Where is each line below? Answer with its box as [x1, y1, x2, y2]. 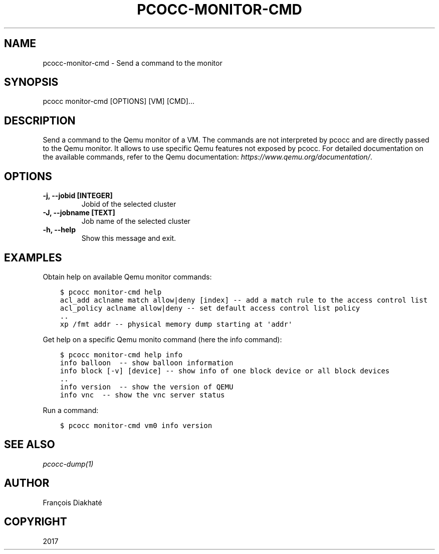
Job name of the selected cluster [81, 217, 190, 226]
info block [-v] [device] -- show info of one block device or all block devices [60, 366, 390, 375]
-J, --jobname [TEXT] [43, 208, 115, 217]
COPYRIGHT [4, 515, 67, 528]
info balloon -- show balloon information [60, 358, 234, 367]
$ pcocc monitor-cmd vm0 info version [60, 421, 212, 430]
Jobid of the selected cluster [81, 200, 176, 209]
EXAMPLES [4, 251, 62, 264]
